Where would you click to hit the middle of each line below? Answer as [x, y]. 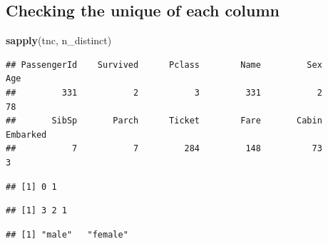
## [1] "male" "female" [67, 234]
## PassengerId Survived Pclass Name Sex [164, 65]
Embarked [26, 134]
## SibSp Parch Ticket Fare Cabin [164, 121]
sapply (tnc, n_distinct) [59, 40]
